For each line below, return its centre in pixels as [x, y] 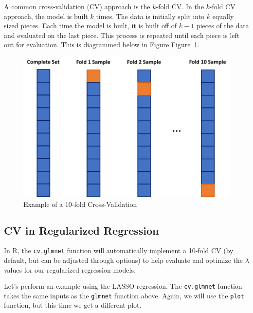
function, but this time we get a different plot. [73, 305]
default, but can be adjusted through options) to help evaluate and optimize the [124, 260]
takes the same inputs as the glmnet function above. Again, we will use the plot [124, 295]
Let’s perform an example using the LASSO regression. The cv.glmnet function [123, 286]
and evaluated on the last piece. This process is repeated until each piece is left [122, 35]
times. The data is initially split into [150, 16]
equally [223, 16]
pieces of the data [223, 26]
